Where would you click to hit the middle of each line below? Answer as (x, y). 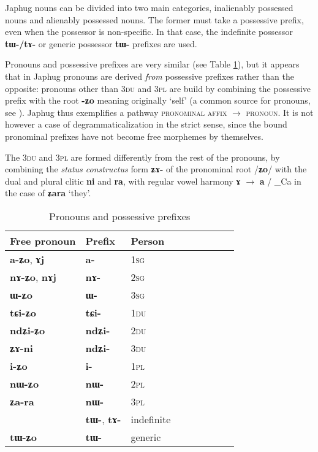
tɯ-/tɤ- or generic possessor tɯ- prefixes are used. (101, 43)
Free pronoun (43, 240)
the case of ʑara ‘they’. (48, 193)
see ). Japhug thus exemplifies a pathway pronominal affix (116, 112)
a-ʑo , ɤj (27, 259)
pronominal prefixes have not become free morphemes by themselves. (134, 136)
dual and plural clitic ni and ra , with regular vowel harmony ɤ (123, 181)
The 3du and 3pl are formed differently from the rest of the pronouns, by (142, 157)
